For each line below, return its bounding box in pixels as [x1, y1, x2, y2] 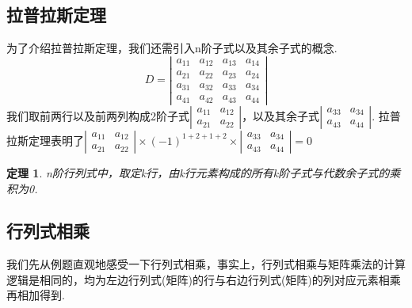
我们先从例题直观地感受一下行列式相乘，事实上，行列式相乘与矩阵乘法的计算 [6, 256, 406, 272]
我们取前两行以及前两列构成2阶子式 [6, 107, 189, 124]
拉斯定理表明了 [6, 131, 84, 148]
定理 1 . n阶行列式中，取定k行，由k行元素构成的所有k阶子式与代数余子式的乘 [6, 164, 401, 181]
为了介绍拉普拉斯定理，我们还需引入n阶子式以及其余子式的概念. [6, 40, 338, 56]
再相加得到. [6, 287, 65, 303]
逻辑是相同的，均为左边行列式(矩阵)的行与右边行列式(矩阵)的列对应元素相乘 [6, 271, 401, 287]
